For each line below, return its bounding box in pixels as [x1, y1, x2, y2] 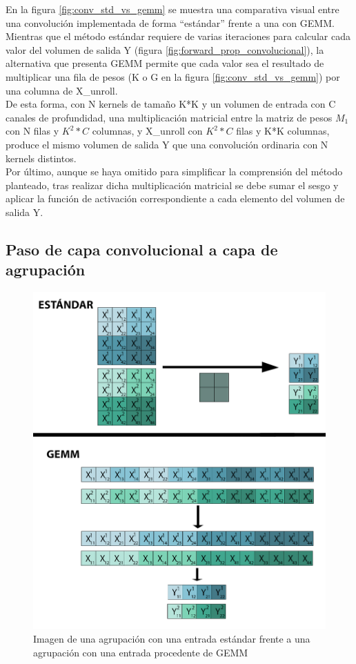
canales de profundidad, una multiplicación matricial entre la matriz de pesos [6, 110, 333, 124]
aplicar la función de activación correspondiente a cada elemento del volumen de [6, 191, 345, 206]
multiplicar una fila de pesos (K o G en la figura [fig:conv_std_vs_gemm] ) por [6, 69, 340, 84]
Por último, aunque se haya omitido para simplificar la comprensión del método [6, 164, 343, 179]
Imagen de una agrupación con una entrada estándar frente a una [33, 632, 310, 646]
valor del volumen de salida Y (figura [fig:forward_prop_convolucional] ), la [6, 42, 324, 57]
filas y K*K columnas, [236, 124, 330, 138]
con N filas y [6, 124, 59, 138]
